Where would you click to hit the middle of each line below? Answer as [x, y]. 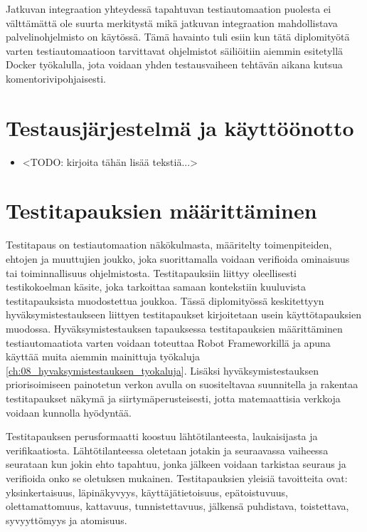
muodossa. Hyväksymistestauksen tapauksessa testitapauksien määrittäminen [174, 328]
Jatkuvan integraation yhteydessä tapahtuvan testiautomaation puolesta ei [169, 9]
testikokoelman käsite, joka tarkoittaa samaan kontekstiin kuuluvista [156, 287]
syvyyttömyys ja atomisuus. [67, 520]
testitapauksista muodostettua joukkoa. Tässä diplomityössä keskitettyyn [165, 300]
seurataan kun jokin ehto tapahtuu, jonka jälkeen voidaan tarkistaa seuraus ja [176, 464]
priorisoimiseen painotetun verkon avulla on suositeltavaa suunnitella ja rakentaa [182, 384]
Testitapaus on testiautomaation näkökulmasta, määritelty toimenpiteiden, [169, 245]
